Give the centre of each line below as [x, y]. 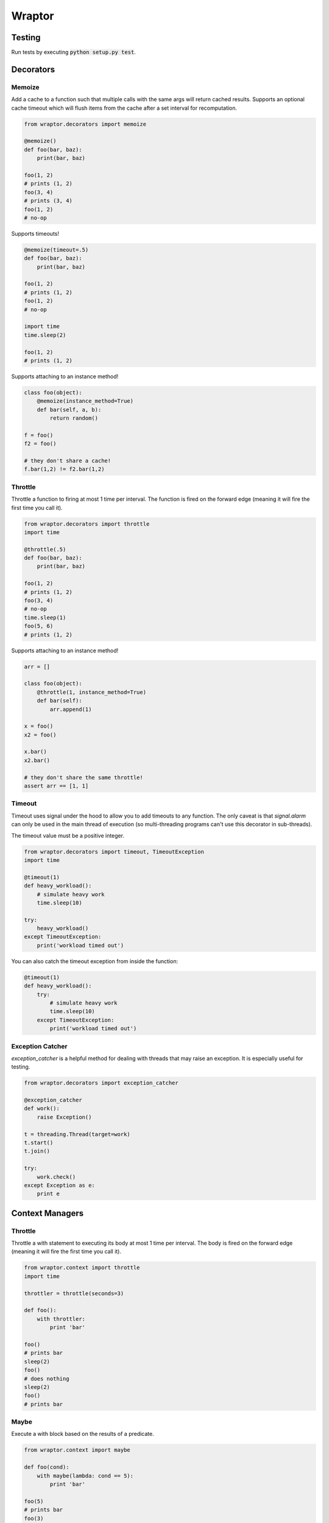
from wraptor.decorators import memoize [85, 124]
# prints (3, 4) [48, 201]
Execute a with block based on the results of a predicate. [83, 1434]
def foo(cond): [47, 1467]
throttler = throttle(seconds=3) [74, 1293]
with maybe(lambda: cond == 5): [85, 1475]
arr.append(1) [71, 709]
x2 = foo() [40, 735]
